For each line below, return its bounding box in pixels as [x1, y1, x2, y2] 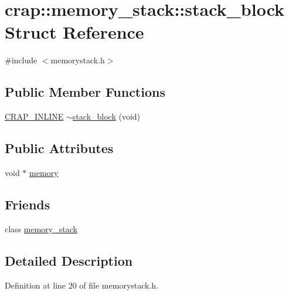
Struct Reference [5, 20, 144, 44]
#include [5, 54, 38, 66]
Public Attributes [5, 139, 114, 157]
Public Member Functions [5, 83, 165, 101]
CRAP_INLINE [5, 110, 64, 123]
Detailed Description [5, 251, 133, 269]
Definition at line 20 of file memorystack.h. [5, 279, 159, 291]
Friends [5, 195, 50, 213]
